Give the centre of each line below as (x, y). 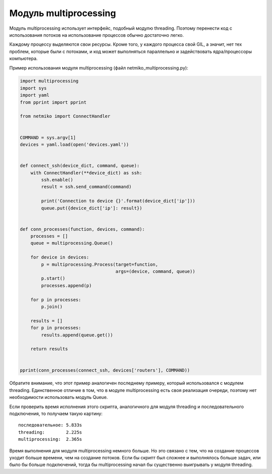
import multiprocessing (49, 81)
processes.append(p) (66, 285)
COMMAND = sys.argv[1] (48, 138)
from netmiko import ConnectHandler (65, 116)
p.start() (53, 279)
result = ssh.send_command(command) (86, 187)
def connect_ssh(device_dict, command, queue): (80, 166)
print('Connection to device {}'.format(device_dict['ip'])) (118, 201)
